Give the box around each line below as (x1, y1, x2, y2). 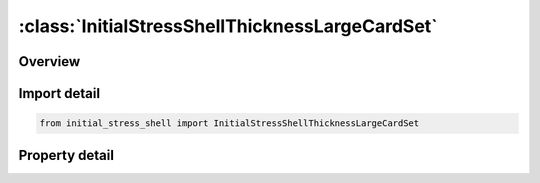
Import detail (18, 85, 100, 102)
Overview (18, 53, 81, 70)
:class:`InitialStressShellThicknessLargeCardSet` (18, 15, 439, 37)
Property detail (18, 146, 115, 164)
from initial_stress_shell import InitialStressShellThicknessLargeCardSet (39, 118, 420, 129)
